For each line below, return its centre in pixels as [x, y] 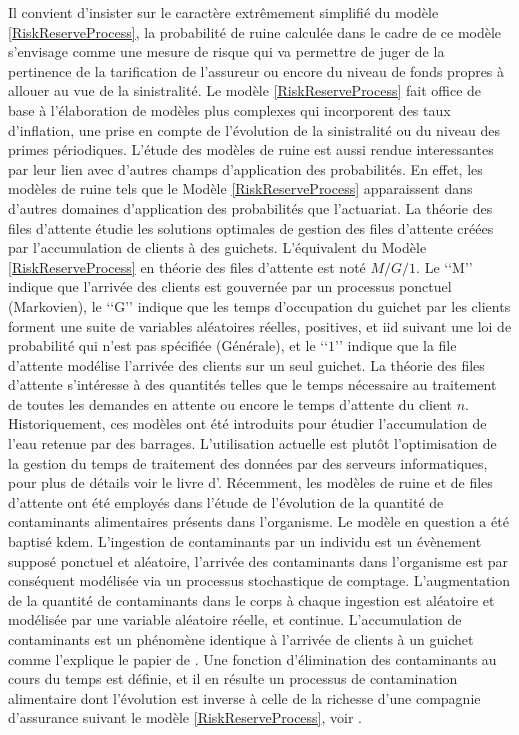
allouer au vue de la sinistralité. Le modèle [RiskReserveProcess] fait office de [245, 90]
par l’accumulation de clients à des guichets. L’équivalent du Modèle [217, 247]
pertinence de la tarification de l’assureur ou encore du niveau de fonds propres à [256, 70]
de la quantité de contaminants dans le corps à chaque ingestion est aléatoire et [251, 599]
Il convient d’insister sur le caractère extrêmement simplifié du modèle [223, 12]
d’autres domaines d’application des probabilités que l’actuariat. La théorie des [250, 207]
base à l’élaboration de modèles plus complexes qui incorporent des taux [229, 109]
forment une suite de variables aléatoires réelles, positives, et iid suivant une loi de [260, 325]
